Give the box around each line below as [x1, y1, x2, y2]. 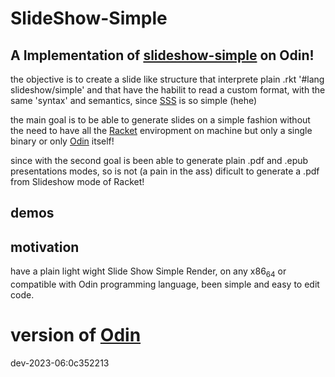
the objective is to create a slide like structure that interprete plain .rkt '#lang [10, 73, 325, 85]
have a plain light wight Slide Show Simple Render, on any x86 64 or [10, 265, 287, 279]
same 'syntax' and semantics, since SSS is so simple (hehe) [10, 95, 258, 106]
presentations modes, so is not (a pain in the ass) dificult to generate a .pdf [10, 165, 320, 177]
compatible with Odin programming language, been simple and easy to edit [10, 278, 320, 290]
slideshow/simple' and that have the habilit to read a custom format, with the [10, 84, 326, 96]
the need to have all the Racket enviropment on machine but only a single [10, 125, 313, 136]
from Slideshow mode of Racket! [10, 176, 145, 187]
